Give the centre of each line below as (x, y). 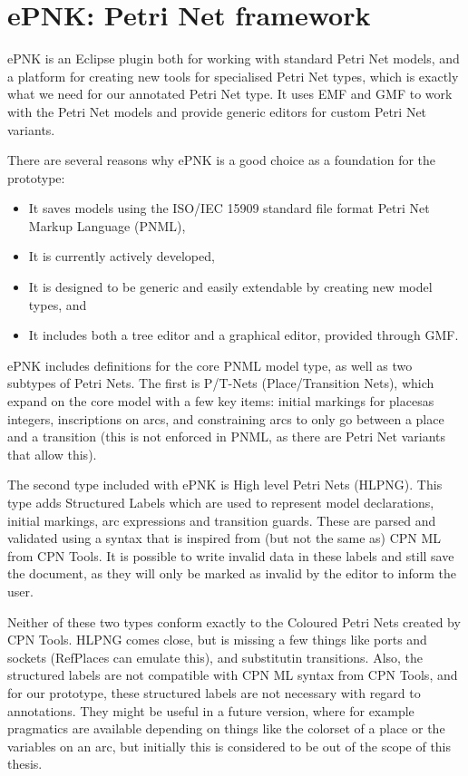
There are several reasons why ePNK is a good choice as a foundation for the (222, 160)
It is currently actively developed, (122, 256)
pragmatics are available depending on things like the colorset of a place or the (226, 728)
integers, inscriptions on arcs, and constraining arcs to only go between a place (226, 418)
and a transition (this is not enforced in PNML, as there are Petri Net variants (227, 436)
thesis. (25, 764)
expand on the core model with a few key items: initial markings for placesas (221, 401)
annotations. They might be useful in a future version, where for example (211, 710)
